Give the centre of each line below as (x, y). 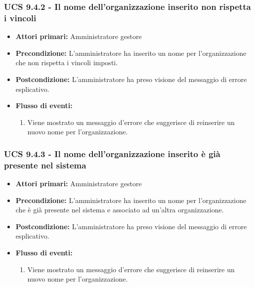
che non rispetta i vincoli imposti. (67, 62)
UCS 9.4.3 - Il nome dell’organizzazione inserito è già (112, 153)
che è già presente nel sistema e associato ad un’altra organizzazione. (120, 210)
